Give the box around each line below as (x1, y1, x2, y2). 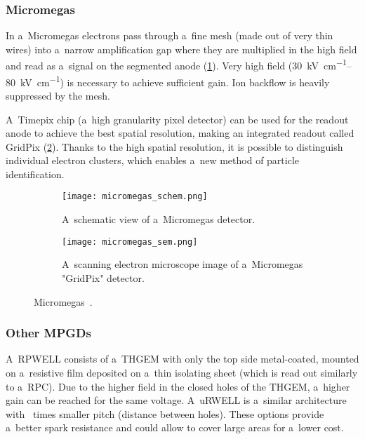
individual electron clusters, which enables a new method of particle (6, 153, 300, 168)
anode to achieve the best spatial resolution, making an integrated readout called (6, 126, 354, 140)
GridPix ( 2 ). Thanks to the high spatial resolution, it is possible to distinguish (6, 139, 343, 154)
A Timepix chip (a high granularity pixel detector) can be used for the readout (6, 112, 349, 126)
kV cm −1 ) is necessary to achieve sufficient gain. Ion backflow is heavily (20, 72, 330, 89)
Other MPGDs (6, 324, 91, 342)
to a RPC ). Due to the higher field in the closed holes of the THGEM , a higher (6, 379, 350, 393)
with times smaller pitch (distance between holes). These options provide (6, 406, 324, 421)
